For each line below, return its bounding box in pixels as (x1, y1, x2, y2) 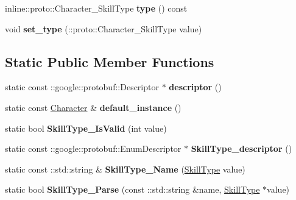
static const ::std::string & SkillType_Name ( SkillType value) (5, 162, 245, 175)
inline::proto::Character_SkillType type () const (5, 2, 188, 14)
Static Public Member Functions (5, 52, 214, 71)
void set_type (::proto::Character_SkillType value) (5, 22, 202, 35)
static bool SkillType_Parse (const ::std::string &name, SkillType (5, 183, 260, 196)
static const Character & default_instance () (5, 101, 181, 113)
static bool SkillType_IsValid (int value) (5, 121, 167, 134)
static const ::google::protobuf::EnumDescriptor (5, 142, 181, 155)
